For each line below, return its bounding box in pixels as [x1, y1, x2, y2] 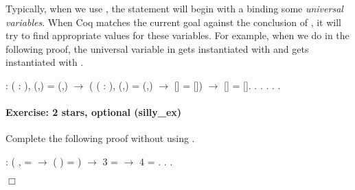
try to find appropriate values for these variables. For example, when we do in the [5, 28, 350, 43]
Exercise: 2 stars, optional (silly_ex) [5, 105, 182, 119]
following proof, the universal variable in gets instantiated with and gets [5, 41, 309, 56]
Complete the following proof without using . [5, 131, 195, 145]
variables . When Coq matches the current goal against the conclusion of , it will [5, 14, 342, 29]
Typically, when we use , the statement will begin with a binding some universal [5, 1, 343, 15]
